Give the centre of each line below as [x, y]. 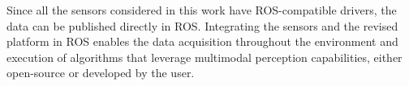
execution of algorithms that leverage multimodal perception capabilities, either [204, 57]
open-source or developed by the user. [101, 73]
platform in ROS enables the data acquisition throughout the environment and [202, 41]
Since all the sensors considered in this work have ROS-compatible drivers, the [202, 10]
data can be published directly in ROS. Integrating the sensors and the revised [202, 25]
